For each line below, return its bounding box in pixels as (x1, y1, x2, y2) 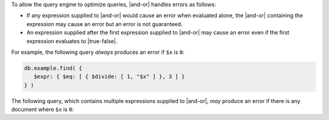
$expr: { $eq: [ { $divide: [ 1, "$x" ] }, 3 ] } (34, 73, 185, 80)
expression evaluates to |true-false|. (26, 37, 118, 45)
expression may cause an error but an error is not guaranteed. (26, 20, 183, 27)
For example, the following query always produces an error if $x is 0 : (11, 48, 185, 56)
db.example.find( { (24, 64, 82, 72)
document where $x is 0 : (11, 106, 74, 113)
